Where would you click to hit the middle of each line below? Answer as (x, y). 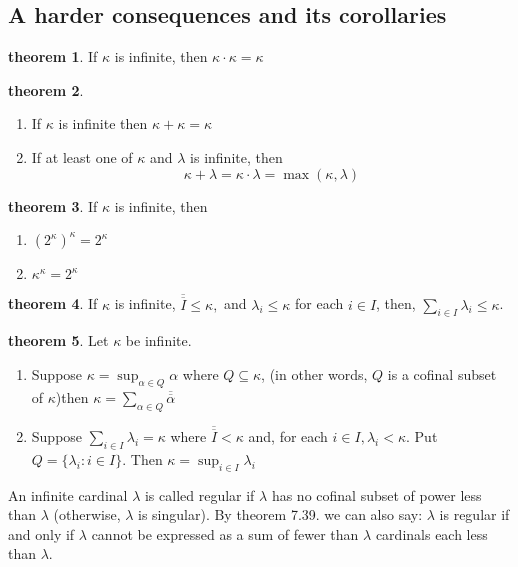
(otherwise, (87, 514)
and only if (41, 533)
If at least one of (82, 156)
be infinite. (158, 340)
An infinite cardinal (68, 494)
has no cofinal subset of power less (376, 494)
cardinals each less (431, 533)
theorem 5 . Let (58, 340)
